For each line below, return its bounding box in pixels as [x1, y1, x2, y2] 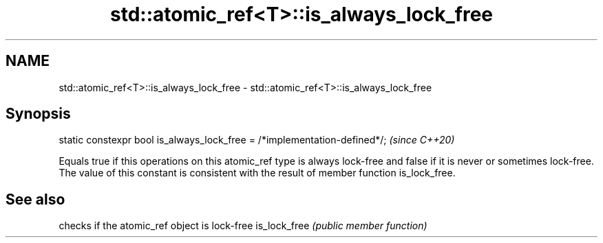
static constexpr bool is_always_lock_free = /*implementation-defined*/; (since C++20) [59, 134, 455, 146]
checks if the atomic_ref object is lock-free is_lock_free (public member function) [59, 220, 427, 232]
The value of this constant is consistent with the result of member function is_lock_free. [59, 167, 456, 179]
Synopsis [6, 105, 71, 123]
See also [6, 190, 65, 208]
